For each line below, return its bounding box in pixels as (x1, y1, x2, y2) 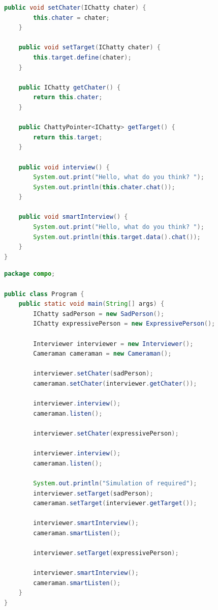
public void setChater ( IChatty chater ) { (4, 4, 146, 11)
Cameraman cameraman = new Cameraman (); (33, 350, 172, 358)
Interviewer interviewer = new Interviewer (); (33, 340, 194, 347)
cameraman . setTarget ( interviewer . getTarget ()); (33, 500, 197, 507)
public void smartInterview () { (18, 213, 128, 221)
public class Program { (4, 290, 84, 298)
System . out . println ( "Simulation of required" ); (33, 479, 197, 487)
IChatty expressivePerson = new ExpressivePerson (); (33, 320, 215, 328)
